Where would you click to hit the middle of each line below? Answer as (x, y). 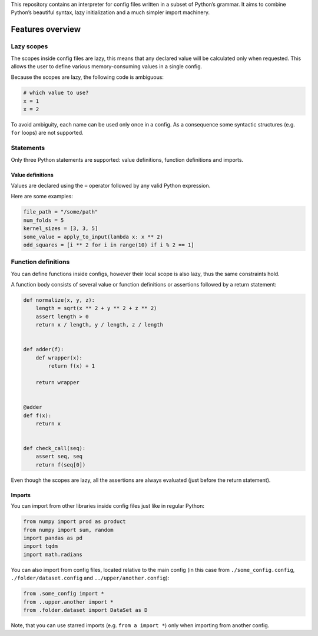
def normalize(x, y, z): (59, 300)
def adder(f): (44, 349)
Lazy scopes (29, 46)
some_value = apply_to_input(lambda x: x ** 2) (93, 237)
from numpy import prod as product (74, 522)
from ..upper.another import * (69, 602)
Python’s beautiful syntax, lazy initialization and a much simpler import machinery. (110, 12)
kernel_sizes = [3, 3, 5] (61, 229)
